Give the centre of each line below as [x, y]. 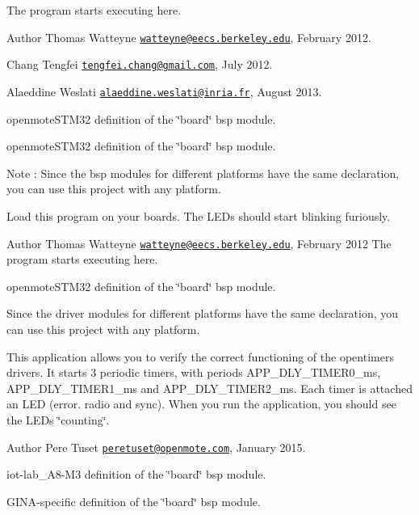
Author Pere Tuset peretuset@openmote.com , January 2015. [156, 447]
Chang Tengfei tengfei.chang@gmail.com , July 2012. [140, 64]
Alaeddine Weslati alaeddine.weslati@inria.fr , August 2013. [164, 91]
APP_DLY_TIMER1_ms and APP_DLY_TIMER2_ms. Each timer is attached [209, 388]
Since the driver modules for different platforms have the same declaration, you [203, 313]
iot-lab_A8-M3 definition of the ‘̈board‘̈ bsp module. [136, 474]
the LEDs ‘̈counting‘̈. [58, 419]
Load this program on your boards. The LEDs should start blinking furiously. [199, 215]
